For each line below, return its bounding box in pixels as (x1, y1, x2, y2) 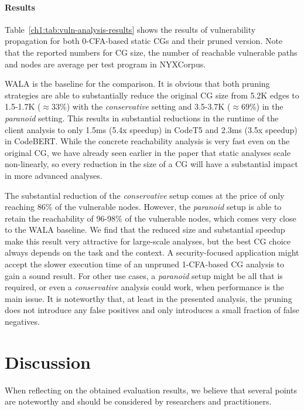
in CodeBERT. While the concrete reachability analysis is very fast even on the (5, 135, 290, 147)
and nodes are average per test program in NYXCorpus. (5, 57, 206, 70)
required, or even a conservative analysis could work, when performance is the (5, 281, 284, 293)
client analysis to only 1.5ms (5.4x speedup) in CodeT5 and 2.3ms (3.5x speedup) (5, 123, 298, 135)
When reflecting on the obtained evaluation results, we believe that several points (5, 383, 297, 396)
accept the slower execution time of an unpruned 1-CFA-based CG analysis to (5, 258, 285, 270)
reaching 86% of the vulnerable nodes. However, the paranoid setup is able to (5, 201, 282, 213)
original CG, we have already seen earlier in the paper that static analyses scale (5, 146, 291, 158)
